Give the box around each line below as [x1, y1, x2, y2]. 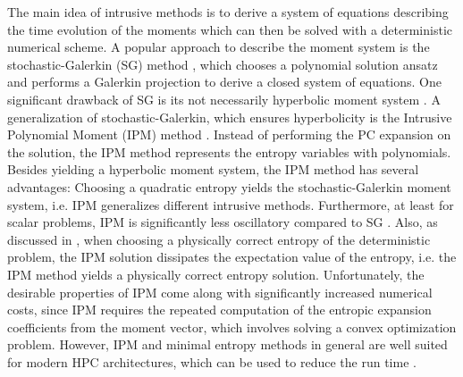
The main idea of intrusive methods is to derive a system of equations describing [7, 3, 449, 21]
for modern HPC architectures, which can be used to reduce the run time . [7, 352, 417, 371]
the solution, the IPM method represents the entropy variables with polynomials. [7, 142, 451, 161]
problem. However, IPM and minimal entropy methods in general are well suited [7, 335, 448, 354]
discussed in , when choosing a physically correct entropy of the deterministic [7, 230, 431, 248]
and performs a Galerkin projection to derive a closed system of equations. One [7, 72, 442, 91]
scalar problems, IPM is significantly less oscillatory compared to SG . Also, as [7, 213, 438, 231]
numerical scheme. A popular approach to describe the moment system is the [7, 38, 430, 56]
